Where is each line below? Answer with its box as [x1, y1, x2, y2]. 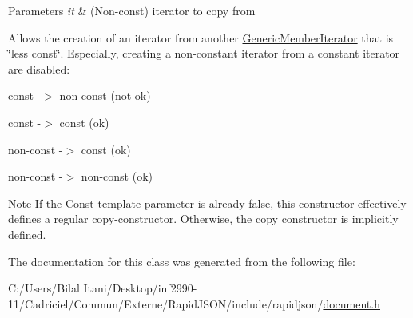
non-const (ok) [81, 168, 153, 185]
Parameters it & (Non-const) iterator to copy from [8, 2, 256, 18]
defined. [8, 225, 46, 242]
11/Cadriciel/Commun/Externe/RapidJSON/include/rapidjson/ [8, 295, 324, 312]
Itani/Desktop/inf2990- [83, 280, 197, 296]
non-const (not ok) [59, 87, 151, 104]
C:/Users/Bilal [8, 280, 80, 296]
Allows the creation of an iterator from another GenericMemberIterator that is [8, 29, 394, 46]
